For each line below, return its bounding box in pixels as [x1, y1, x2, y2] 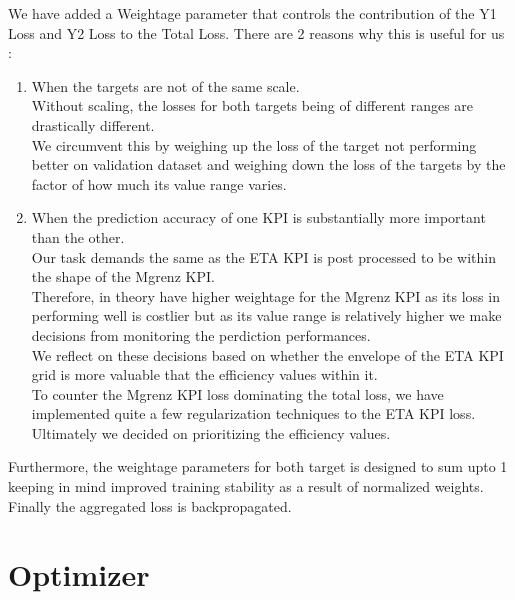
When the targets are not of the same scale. [31, 75, 300, 96]
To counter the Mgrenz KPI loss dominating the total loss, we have [31, 383, 444, 404]
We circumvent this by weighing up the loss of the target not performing [31, 134, 477, 155]
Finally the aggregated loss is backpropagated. [8, 495, 292, 516]
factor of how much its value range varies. [31, 173, 287, 194]
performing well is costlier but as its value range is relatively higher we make [31, 305, 502, 326]
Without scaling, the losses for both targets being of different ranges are [31, 95, 474, 116]
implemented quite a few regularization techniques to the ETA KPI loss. [31, 403, 476, 424]
